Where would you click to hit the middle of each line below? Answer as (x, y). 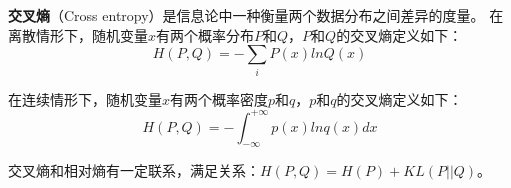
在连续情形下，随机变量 (85, 98)
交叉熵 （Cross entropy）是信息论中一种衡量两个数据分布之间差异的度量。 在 (256, 15)
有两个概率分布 (205, 34)
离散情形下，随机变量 (78, 34)
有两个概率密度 (219, 98)
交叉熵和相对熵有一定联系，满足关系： (134, 170)
